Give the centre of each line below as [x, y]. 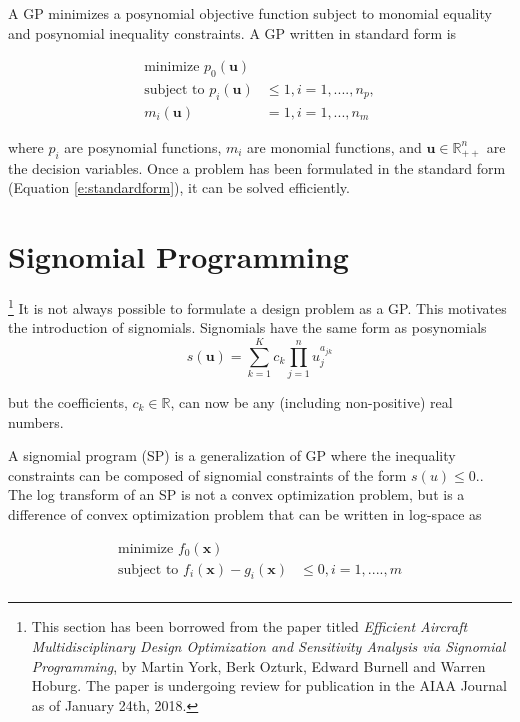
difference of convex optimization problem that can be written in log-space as [245, 513]
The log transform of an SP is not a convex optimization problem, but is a [236, 494]
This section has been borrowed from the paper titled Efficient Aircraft [249, 626]
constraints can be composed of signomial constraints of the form [207, 474]
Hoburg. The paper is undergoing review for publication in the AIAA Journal [269, 685]
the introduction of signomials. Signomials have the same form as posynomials [247, 327]
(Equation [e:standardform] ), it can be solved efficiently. [179, 187]
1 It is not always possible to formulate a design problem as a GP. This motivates [257, 306]
